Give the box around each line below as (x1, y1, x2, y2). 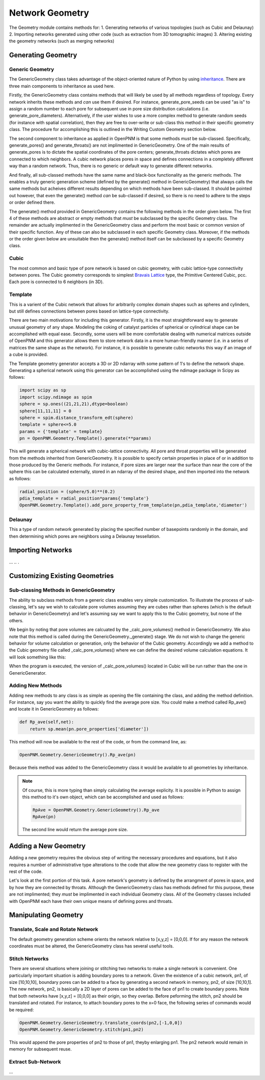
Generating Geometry (9, 51, 78, 59)
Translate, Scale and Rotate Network (9, 926, 98, 933)
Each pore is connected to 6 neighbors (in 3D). (9, 279, 104, 285)
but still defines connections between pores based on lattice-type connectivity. (9, 308, 169, 314)
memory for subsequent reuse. (9, 1046, 72, 1052)
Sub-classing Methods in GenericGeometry (9, 587, 115, 594)
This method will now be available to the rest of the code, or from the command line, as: (9, 738, 187, 744)
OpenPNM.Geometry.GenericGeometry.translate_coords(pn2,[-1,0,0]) (19, 1020, 183, 1026)
